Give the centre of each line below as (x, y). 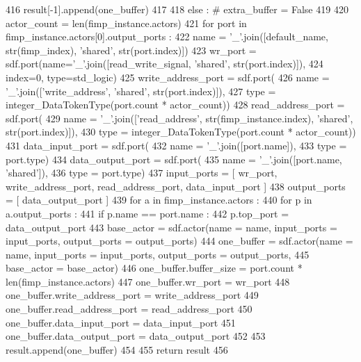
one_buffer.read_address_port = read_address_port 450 (129, 309)
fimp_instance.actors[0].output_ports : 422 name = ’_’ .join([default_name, (167, 36)
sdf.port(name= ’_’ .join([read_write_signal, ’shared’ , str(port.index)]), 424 (165, 64)
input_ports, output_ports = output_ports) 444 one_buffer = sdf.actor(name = (179, 241)
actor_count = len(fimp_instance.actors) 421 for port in (126, 23)
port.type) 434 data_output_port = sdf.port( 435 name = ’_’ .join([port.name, (174, 159)
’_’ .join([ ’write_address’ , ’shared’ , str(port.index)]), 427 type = (141, 91)
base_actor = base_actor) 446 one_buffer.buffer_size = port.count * (154, 268)
